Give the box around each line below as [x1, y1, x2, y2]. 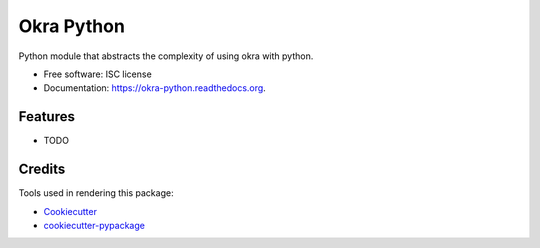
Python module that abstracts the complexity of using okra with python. [18, 50, 314, 62]
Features [18, 108, 75, 125]
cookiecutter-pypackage [43, 219, 145, 231]
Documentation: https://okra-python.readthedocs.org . [43, 82, 267, 94]
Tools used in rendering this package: [18, 187, 174, 199]
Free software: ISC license [43, 68, 152, 80]
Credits [18, 161, 66, 178]
